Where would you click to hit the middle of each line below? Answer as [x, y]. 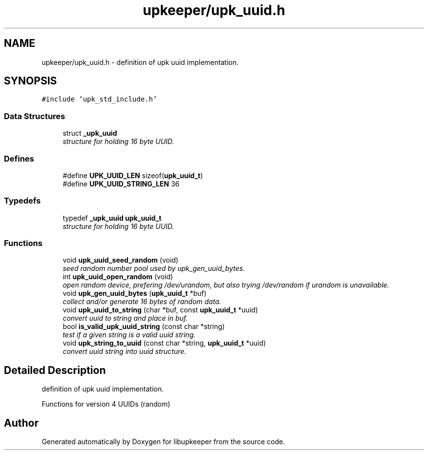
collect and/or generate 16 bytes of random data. [142, 302]
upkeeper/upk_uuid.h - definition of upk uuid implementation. [140, 62]
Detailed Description [55, 370]
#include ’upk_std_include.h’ [99, 99]
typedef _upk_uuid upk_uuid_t [112, 218]
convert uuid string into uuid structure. [125, 351]
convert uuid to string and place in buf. [125, 318]
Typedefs [22, 201]
